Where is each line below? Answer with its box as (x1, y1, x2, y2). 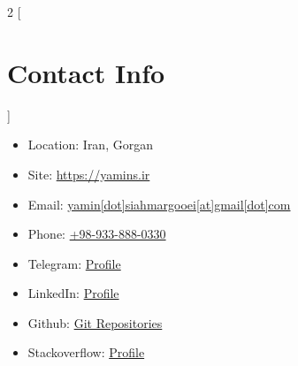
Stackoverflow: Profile (27, 343, 145, 362)
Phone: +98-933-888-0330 (27, 225, 166, 243)
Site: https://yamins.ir (27, 164, 150, 183)
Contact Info (7, 54, 165, 90)
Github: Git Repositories (27, 313, 163, 332)
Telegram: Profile (27, 254, 121, 272)
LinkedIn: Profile (27, 284, 119, 302)
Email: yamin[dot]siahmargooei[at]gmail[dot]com (27, 194, 291, 213)
